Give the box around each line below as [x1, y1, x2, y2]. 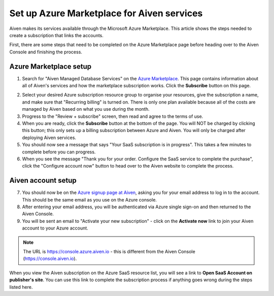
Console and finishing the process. [9, 49, 82, 55]
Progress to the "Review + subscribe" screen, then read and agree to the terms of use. [22, 113, 203, 119]
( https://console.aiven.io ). [23, 255, 77, 261]
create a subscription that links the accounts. [9, 32, 104, 38]
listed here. [9, 284, 33, 290]
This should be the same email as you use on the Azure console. [22, 196, 157, 203]
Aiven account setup [9, 176, 77, 185]
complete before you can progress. [22, 149, 96, 155]
